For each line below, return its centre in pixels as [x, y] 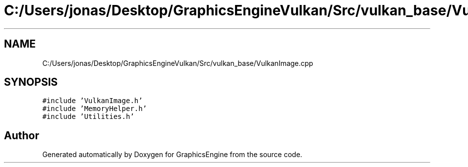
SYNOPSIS [31, 82]
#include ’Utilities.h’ [88, 117]
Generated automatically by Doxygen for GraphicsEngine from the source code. [172, 155]
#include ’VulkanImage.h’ [92, 101]
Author [22, 135]
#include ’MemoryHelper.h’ [95, 109]
